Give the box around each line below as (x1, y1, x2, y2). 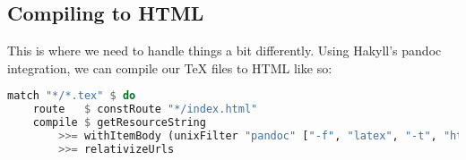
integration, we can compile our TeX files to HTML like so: (7, 58, 332, 77)
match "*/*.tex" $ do (7, 89, 136, 103)
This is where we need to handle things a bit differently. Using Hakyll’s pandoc (7, 41, 442, 60)
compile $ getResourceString (32, 116, 206, 130)
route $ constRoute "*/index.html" (32, 103, 258, 116)
